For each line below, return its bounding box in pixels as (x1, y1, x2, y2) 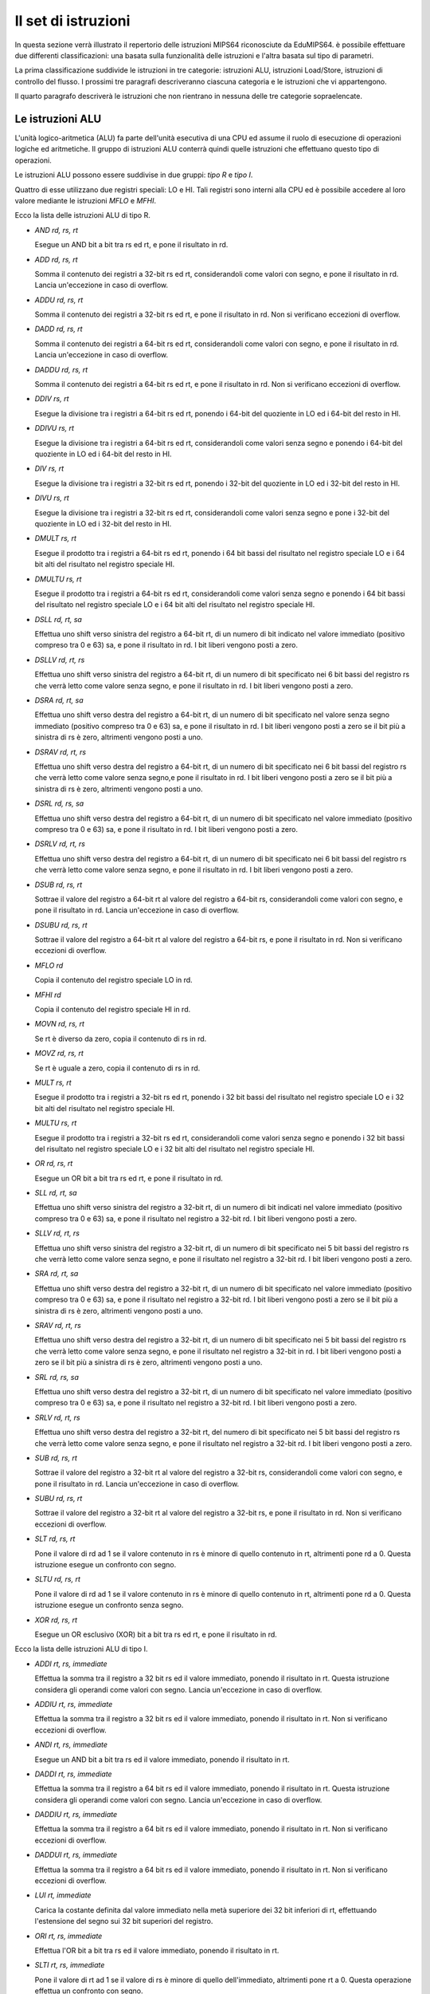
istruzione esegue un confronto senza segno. (34, 1600, 184, 1610)
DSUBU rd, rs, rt (34, 920, 88, 929)
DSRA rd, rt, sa (34, 696, 84, 705)
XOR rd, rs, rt (34, 1615, 78, 1625)
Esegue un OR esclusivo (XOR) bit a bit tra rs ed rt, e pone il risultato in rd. (34, 1629, 278, 1639)
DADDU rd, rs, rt (34, 365, 88, 374)
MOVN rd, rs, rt (34, 1019, 85, 1029)
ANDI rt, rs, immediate (34, 1740, 107, 1750)
